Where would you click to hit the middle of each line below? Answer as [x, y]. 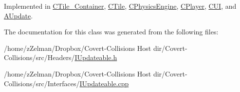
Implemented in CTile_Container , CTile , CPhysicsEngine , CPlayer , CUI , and [120, 6]
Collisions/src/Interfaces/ [42, 83]
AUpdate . [18, 15]
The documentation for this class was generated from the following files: [111, 32]
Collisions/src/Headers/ [39, 57]
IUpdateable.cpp [104, 83]
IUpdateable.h [96, 57]
